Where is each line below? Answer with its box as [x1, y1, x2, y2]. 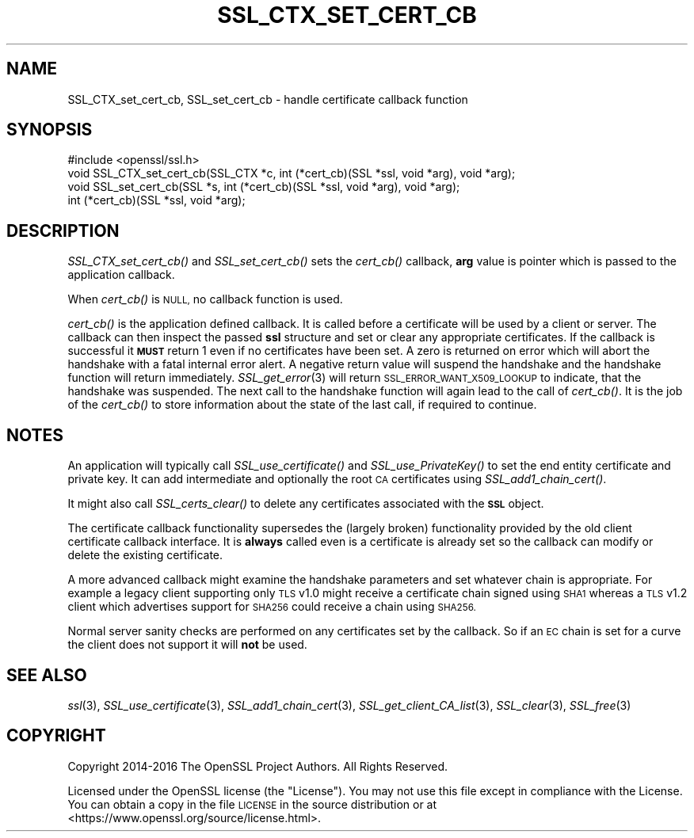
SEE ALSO [6, 665, 87, 685]
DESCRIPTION [6, 220, 120, 241]
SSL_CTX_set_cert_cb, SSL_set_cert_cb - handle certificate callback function [67, 92, 468, 106]
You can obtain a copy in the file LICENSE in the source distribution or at [67, 797, 437, 811]
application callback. [67, 268, 175, 282]
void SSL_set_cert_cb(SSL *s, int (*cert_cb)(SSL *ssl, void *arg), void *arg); [67, 180, 460, 194]
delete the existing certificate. [67, 548, 223, 562]
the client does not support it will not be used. [67, 638, 307, 652]
